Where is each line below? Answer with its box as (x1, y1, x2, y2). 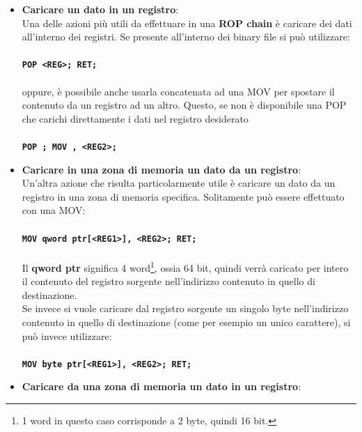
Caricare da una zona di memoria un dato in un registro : (22, 379, 301, 394)
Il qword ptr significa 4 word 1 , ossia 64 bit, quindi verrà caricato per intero (22, 258, 349, 275)
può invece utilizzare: (22, 328, 112, 343)
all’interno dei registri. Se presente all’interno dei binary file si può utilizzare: (22, 29, 350, 44)
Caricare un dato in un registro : (22, 2, 179, 16)
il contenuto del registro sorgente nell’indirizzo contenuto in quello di (22, 274, 315, 288)
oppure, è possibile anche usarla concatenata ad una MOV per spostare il (22, 84, 335, 98)
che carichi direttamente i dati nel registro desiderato (22, 111, 249, 125)
